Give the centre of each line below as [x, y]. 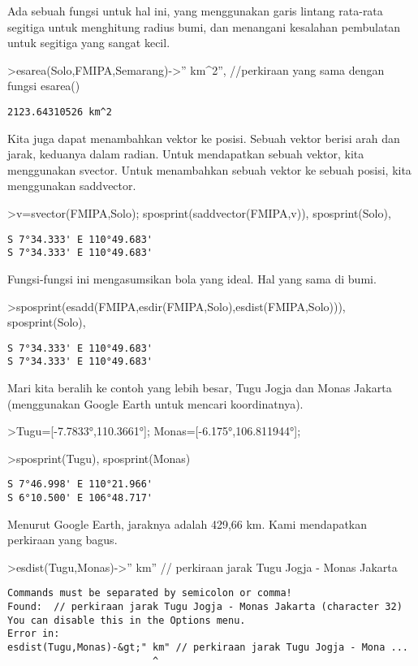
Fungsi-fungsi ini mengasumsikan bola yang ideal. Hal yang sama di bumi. [192, 278]
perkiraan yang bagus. [62, 540]
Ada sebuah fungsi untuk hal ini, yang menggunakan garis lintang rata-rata [195, 11]
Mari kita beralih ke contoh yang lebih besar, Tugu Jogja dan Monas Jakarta [200, 387]
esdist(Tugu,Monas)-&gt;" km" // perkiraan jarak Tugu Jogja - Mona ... [208, 648]
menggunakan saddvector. [72, 186]
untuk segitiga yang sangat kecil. [89, 43]
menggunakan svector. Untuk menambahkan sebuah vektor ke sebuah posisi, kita [209, 169]
